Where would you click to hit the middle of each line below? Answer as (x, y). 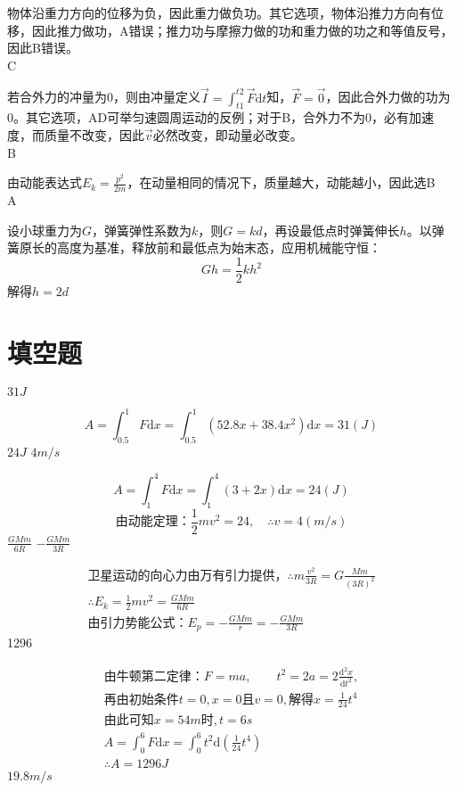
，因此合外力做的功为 (388, 97)
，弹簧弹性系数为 (142, 230)
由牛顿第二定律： (154, 676)
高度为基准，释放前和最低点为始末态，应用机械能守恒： (219, 247)
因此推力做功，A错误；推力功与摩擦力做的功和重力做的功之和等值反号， (242, 30)
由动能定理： (153, 522)
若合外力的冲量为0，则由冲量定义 (104, 97)
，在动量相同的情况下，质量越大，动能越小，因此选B (281, 182)
